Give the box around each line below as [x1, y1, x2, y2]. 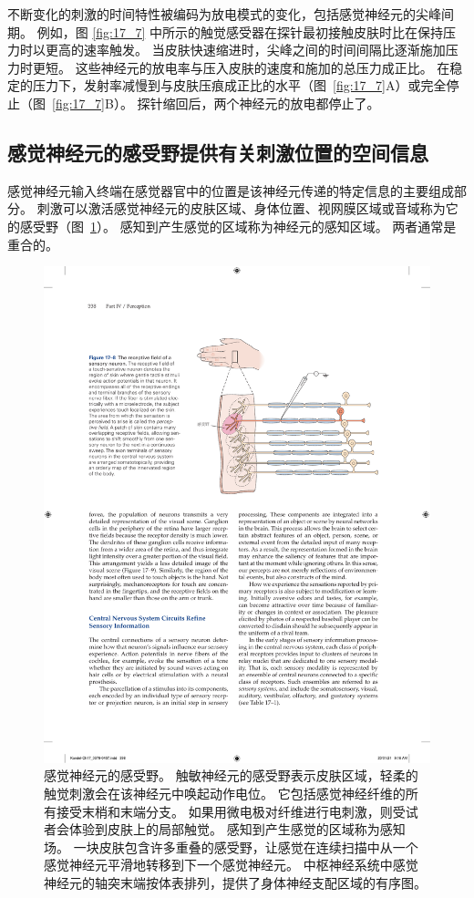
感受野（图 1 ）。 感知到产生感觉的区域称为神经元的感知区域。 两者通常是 [19, 216, 457, 235]
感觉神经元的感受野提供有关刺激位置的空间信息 [7, 138, 428, 166]
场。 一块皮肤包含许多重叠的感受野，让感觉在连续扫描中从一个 [44, 837, 418, 856]
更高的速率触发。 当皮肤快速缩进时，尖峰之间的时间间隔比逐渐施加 [45, 40, 446, 59]
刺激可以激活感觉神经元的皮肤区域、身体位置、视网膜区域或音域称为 [36, 199, 446, 218]
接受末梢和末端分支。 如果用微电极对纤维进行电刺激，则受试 [56, 801, 418, 821]
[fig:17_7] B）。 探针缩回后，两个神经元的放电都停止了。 [52, 93, 380, 112]
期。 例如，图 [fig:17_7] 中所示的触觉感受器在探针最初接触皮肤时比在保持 [7, 22, 443, 41]
